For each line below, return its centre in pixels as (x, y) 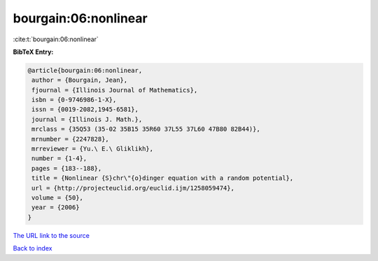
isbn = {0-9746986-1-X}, (74, 100)
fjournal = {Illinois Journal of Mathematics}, (115, 90)
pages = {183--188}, (67, 168)
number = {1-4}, (59, 158)
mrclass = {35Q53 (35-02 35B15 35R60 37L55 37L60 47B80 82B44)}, (146, 129)
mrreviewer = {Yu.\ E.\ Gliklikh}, (93, 149)
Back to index (33, 248)
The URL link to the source (51, 235)
